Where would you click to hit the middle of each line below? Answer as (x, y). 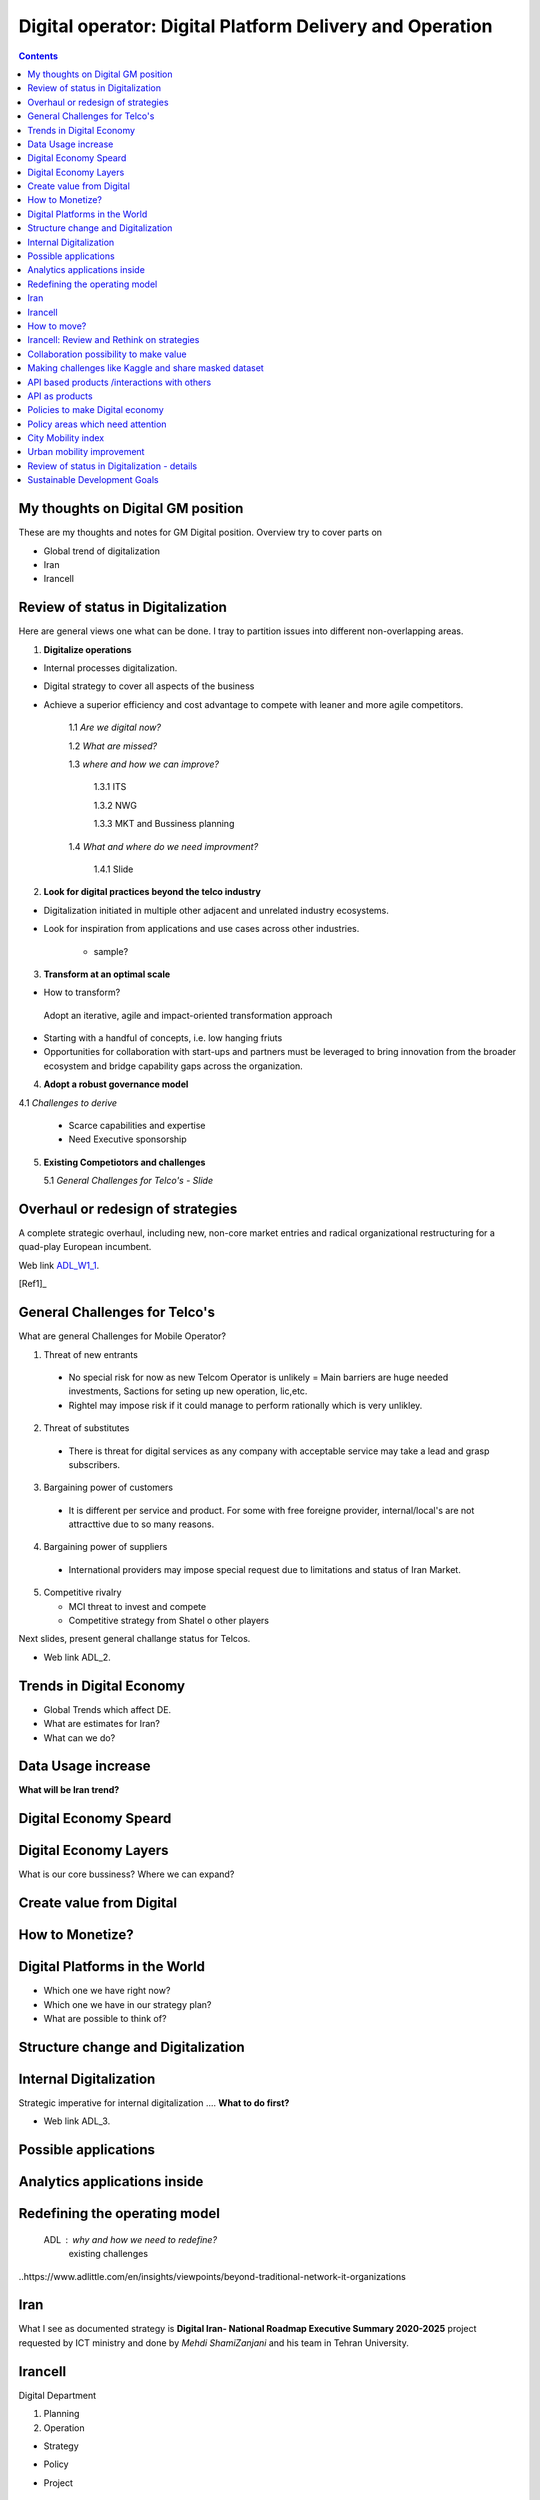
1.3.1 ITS (110, 787)
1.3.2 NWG (115, 805)
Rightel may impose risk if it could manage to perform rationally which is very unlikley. (245, 1405)
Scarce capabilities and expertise (137, 1126)
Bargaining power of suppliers (105, 1547)
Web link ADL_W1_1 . (59, 1265)
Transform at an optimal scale (107, 974)
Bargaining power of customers (108, 1487)
